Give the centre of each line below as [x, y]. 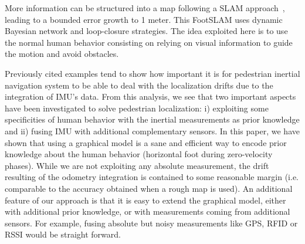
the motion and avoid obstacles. [62, 54]
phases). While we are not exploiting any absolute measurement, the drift [137, 165]
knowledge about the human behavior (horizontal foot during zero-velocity [139, 154]
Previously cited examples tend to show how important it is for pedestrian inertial [152, 73]
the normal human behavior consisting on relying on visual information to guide [149, 42]
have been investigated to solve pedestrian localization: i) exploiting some [137, 108]
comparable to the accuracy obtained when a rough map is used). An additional [149, 188]
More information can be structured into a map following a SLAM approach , [145, 8]
